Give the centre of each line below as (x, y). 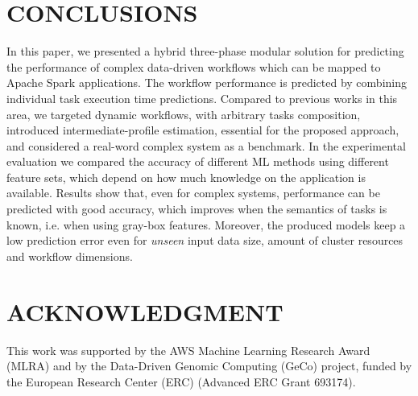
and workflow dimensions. (70, 256)
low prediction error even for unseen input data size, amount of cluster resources (205, 240)
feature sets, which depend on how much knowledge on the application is (186, 177)
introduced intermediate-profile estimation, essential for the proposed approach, (203, 130)
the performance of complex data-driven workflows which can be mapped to (194, 66)
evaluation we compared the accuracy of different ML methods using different (198, 161)
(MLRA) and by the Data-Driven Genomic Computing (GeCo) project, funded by (209, 366)
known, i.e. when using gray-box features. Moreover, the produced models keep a (206, 224)
